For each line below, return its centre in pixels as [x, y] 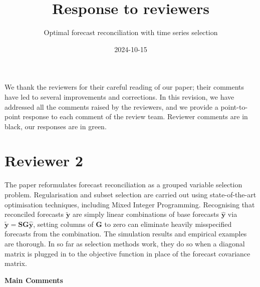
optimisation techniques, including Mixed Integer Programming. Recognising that [130, 204]
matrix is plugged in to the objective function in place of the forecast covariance [127, 253]
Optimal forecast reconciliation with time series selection [131, 32]
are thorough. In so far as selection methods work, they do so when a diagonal [125, 243]
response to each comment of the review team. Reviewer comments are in [135, 116]
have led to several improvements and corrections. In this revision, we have [119, 96]
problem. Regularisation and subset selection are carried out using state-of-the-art [131, 194]
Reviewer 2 [44, 161]
